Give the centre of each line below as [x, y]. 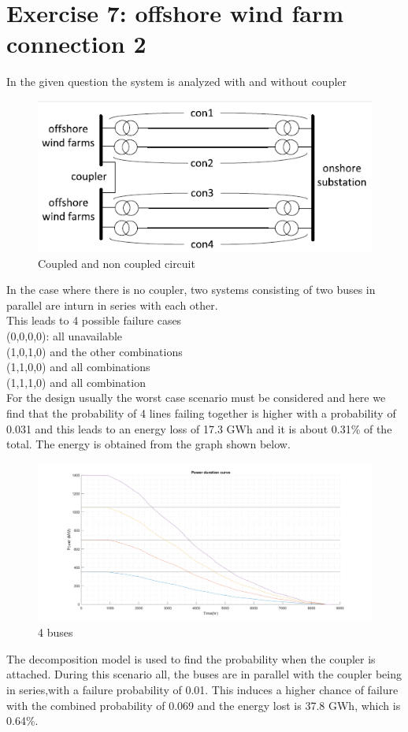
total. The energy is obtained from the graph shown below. [148, 444]
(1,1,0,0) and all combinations [78, 367]
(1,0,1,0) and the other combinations [95, 351]
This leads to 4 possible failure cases [94, 320]
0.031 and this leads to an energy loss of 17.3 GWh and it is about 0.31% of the [199, 428]
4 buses [56, 632]
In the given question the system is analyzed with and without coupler [177, 82]
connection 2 [76, 44]
